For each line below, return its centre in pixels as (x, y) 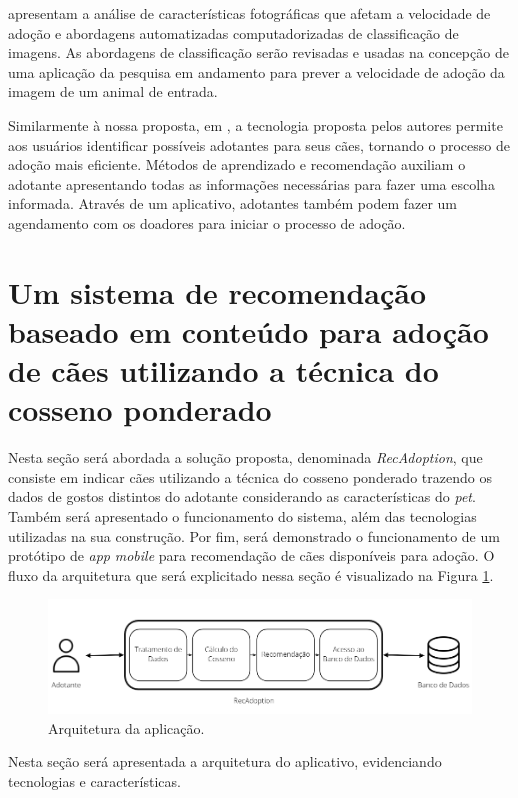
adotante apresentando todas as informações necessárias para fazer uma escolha (251, 183)
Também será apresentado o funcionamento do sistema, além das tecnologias (242, 516)
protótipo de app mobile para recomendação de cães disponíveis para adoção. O (251, 555)
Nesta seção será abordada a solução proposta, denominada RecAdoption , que (245, 457)
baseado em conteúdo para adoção (248, 330)
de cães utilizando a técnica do (223, 370)
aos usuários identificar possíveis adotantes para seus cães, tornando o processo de (259, 144)
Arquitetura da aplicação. (126, 727)
